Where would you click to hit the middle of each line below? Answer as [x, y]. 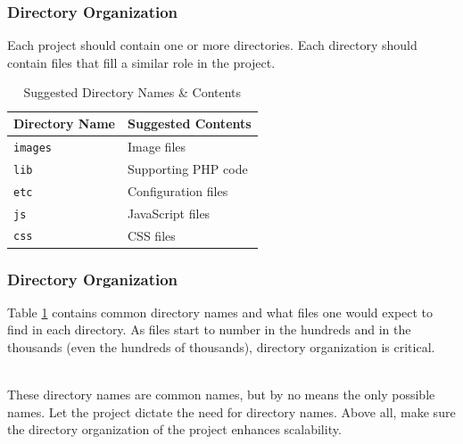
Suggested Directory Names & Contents [132, 92]
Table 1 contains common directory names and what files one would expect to [220, 312]
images [33, 148]
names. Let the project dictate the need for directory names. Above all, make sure [231, 411]
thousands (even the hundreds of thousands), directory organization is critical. [221, 347]
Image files [157, 146]
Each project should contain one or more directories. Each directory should [212, 45]
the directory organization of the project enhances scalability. [174, 429]
